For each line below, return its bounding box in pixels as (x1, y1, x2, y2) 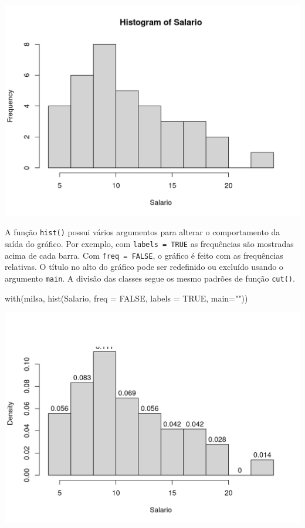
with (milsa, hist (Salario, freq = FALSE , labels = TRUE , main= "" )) (5, 292, 248, 304)
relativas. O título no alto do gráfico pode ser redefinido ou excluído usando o (5, 260, 283, 273)
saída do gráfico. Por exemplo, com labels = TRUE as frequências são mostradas (5, 238, 294, 250)
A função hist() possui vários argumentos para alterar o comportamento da (5, 226, 280, 238)
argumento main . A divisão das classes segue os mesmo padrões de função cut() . (5, 272, 295, 284)
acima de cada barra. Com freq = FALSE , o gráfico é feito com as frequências (5, 249, 283, 261)
